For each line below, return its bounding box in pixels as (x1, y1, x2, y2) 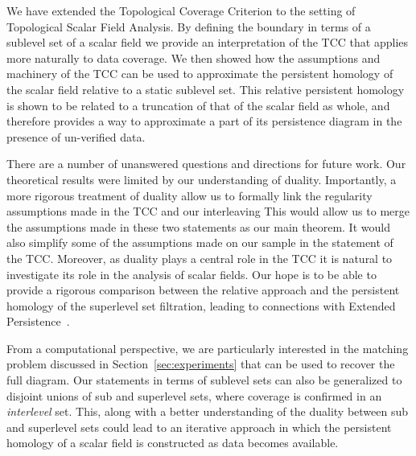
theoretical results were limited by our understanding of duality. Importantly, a (6, 170, 397, 187)
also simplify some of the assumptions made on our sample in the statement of (6, 234, 393, 251)
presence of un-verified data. (6, 128, 146, 145)
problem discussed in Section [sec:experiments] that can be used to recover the (6, 355, 395, 372)
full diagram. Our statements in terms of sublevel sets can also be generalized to (6, 372, 402, 388)
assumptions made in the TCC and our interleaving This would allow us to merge (6, 203, 410, 220)
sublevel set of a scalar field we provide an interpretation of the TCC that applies (6, 34, 408, 51)
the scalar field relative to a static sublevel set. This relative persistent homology (6, 80, 405, 97)
